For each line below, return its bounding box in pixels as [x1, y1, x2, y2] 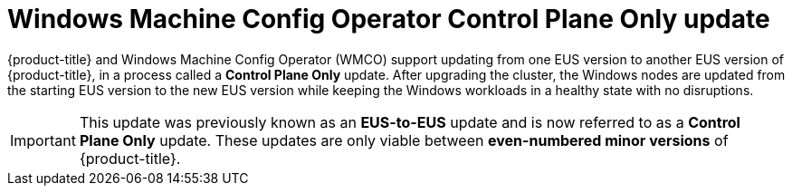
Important [10, 130, 76, 150]
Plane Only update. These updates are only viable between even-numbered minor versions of [79, 130, 729, 150]
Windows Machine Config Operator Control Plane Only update [7, 4, 770, 34]
